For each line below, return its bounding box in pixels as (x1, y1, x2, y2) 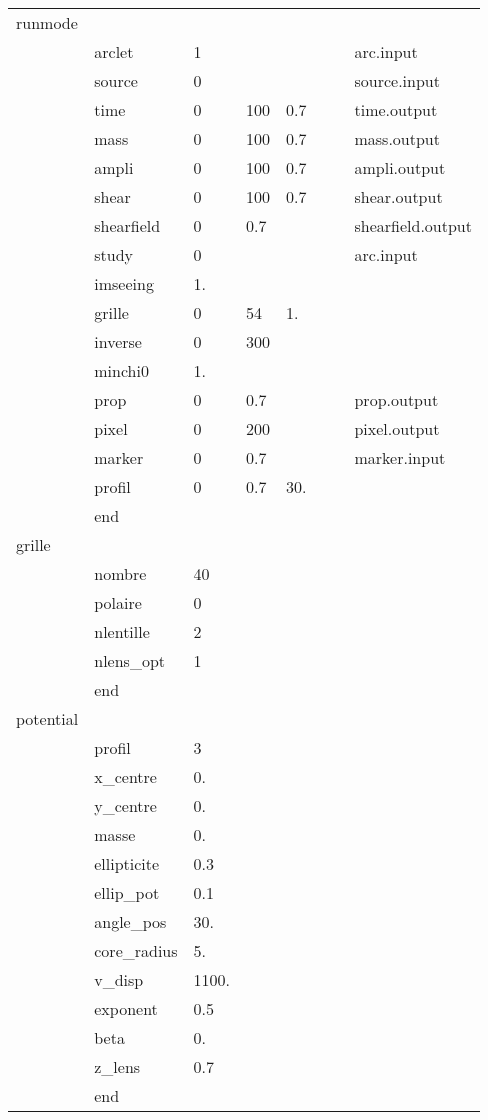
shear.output (354, 185, 443, 208)
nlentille (94, 620, 150, 643)
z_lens (94, 1055, 141, 1078)
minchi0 (94, 359, 149, 382)
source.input (354, 69, 440, 92)
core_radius (94, 939, 178, 962)
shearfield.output (354, 214, 472, 237)
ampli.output (354, 156, 446, 179)
